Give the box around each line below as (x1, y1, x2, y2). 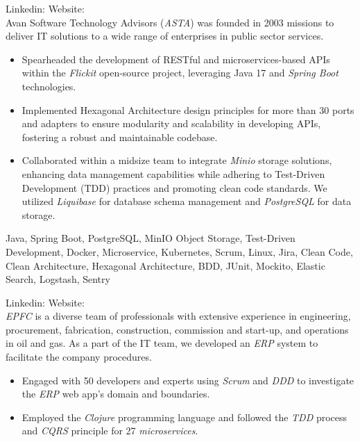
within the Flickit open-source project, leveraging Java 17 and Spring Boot (22, 65, 338, 80)
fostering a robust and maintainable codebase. (22, 129, 218, 144)
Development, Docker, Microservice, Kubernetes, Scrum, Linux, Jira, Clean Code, (6, 244, 353, 259)
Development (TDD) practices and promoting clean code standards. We (22, 180, 327, 195)
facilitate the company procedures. (6, 350, 152, 364)
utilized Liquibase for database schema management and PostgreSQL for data (22, 194, 352, 208)
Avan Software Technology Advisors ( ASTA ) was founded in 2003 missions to (6, 15, 334, 29)
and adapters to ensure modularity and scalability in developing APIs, (22, 116, 321, 131)
